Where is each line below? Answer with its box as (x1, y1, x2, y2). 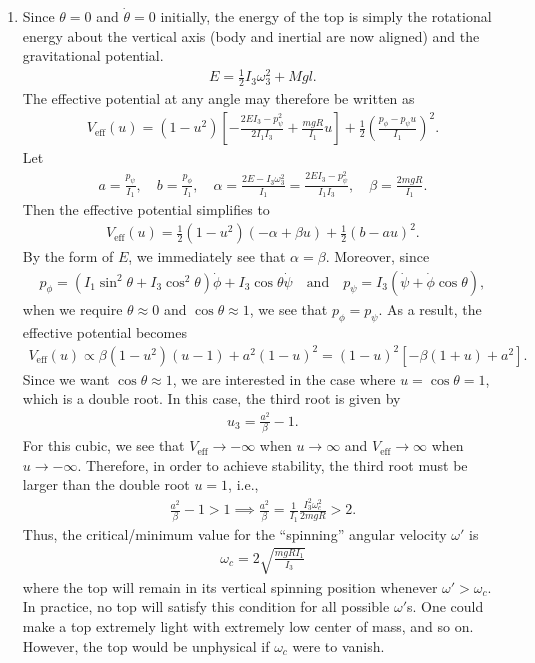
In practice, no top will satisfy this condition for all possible (22, 596, 390, 617)
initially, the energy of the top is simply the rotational (160, 6, 492, 26)
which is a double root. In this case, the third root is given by (22, 388, 401, 409)
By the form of (22, 246, 114, 267)
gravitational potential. (22, 45, 164, 66)
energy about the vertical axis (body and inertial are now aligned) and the (22, 25, 480, 46)
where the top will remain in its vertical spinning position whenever (22, 576, 438, 597)
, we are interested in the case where (172, 368, 396, 389)
